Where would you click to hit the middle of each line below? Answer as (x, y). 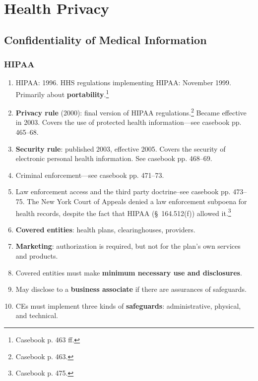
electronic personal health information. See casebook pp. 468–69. (114, 158)
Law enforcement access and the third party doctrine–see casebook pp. (123, 191)
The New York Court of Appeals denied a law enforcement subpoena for (137, 201)
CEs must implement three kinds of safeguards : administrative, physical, (128, 305)
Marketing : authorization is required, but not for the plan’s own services (128, 246)
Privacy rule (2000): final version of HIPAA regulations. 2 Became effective (131, 112)
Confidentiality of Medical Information (105, 39)
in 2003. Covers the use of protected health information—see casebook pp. (129, 122)
